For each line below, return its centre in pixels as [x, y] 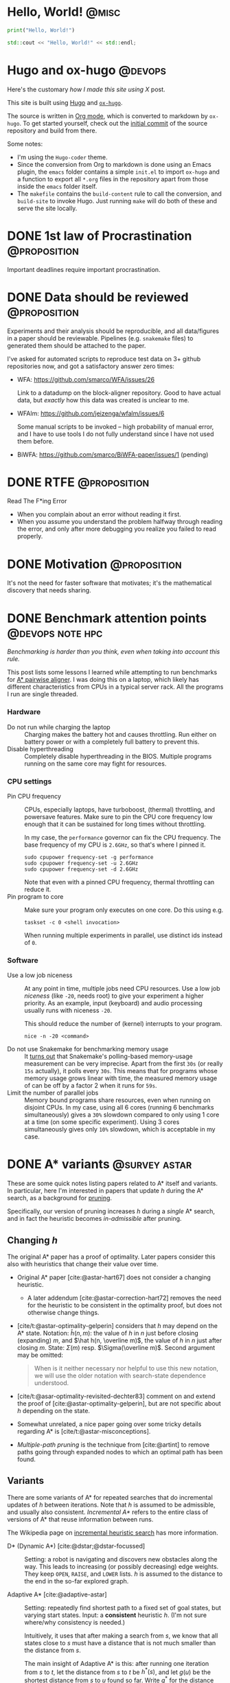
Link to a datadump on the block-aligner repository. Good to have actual [119, 393]
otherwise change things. [63, 1312]
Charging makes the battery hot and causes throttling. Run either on [120, 734]
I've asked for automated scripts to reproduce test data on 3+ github [104, 358]
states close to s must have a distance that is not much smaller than [120, 1642]
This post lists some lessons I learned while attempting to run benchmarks [112, 672]
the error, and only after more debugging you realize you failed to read [116, 529]
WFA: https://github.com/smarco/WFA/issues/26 [86, 379]
